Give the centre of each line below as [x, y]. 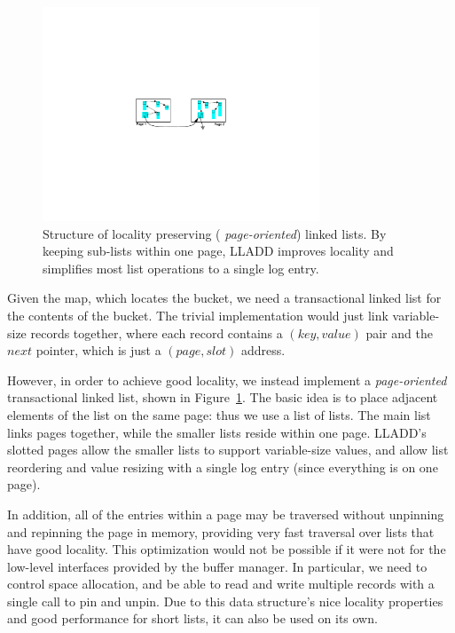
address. [263, 350]
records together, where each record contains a [157, 332]
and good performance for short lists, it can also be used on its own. [192, 618]
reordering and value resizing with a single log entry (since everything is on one [223, 467]
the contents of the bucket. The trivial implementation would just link [198, 315]
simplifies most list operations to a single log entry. [181, 268]
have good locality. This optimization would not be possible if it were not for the [227, 549]
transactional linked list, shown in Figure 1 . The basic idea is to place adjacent [223, 397]
